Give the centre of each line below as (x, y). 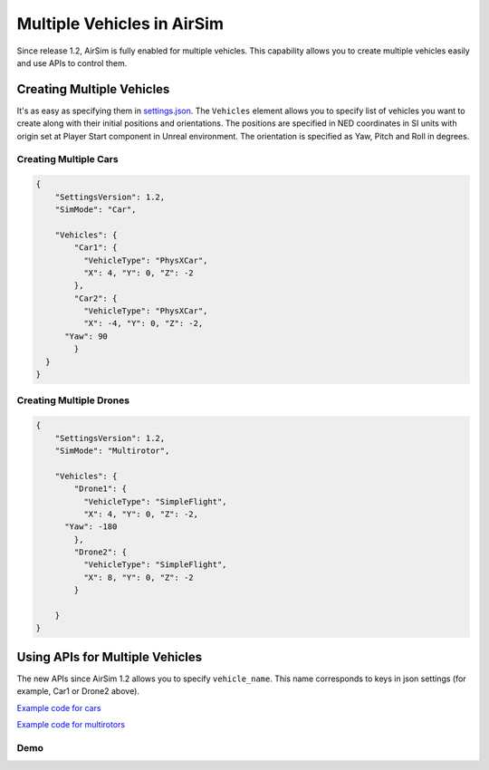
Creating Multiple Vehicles (93, 89)
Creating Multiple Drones (73, 400)
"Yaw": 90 (86, 336)
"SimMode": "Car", (96, 209)
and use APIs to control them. (72, 63)
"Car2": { (96, 298)
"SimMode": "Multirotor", (112, 450)
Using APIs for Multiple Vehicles (110, 657)
